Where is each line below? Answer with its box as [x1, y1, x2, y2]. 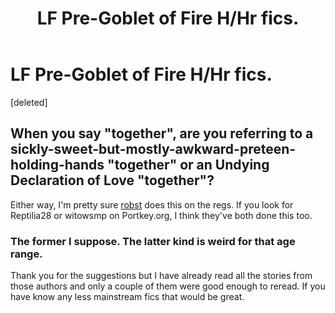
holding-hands [10, 157, 105, 174]
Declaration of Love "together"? [10, 172, 215, 189]
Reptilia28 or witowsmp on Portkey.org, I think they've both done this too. [10, 209, 313, 221]
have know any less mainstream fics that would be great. [10, 291, 245, 303]
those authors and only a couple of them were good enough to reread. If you [10, 280, 326, 292]
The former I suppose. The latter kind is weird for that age [10, 234, 296, 248]
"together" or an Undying [107, 157, 270, 174]
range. [10, 247, 43, 261]
